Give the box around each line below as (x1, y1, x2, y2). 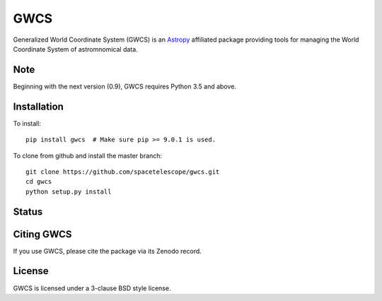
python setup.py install (25, 187, 112, 196)
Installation (13, 100, 64, 112)
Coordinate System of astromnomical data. (13, 45, 138, 53)
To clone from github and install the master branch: (13, 151, 163, 160)
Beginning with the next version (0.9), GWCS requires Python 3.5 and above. (13, 82, 237, 90)
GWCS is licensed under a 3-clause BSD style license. (13, 283, 171, 293)
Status (13, 206, 43, 218)
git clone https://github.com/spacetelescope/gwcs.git (25, 167, 220, 176)
